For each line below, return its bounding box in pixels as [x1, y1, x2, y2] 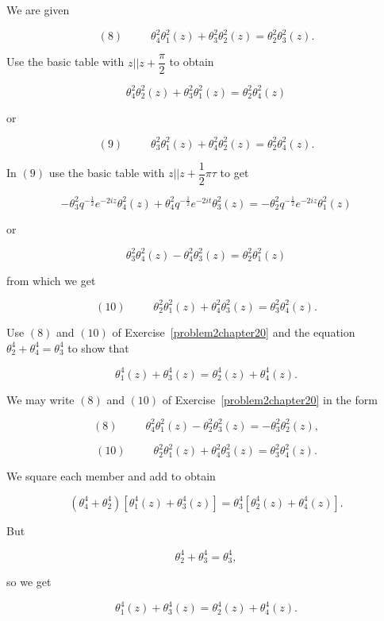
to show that [67, 339, 129, 356]
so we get [6, 573, 52, 590]
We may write [6, 391, 75, 407]
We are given [6, 2, 70, 17]
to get [220, 164, 249, 181]
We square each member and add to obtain [6, 468, 216, 484]
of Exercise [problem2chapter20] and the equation [112, 323, 355, 340]
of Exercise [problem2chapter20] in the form [162, 391, 378, 407]
